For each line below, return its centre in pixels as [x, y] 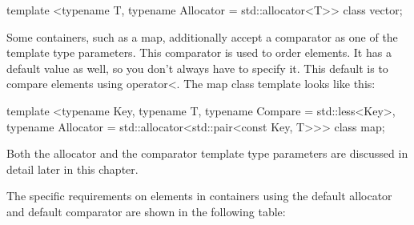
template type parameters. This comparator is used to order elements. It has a [199, 52]
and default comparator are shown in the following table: [146, 211]
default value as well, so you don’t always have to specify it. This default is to [197, 68]
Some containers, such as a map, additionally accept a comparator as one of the [202, 36]
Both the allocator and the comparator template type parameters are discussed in [207, 153]
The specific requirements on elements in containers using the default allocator [199, 196]
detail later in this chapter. [72, 169]
